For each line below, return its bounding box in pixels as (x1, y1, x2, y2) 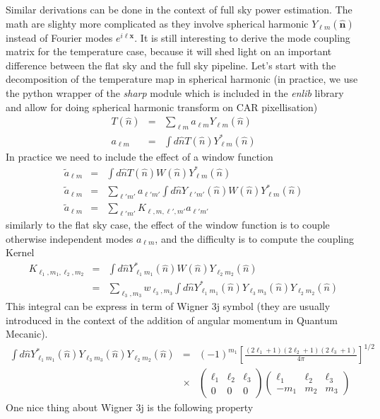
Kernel (6, 245, 35, 260)
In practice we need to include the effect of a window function (6, 149, 273, 163)
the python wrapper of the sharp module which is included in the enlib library (6, 85, 344, 100)
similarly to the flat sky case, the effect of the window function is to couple (6, 217, 330, 232)
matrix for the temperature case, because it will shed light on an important (6, 44, 332, 59)
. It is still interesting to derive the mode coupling (134, 30, 350, 45)
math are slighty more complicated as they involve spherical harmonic (6, 16, 309, 30)
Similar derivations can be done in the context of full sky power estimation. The (6, 2, 352, 16)
